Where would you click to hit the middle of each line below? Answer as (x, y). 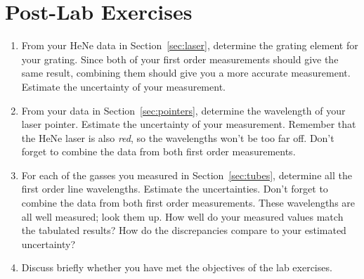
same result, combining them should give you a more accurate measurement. (186, 73)
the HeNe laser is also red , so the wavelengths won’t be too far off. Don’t (178, 137)
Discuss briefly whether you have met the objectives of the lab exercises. (177, 267)
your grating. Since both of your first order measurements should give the (180, 59)
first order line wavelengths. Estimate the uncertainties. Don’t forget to (175, 189)
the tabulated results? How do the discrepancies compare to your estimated (184, 230)
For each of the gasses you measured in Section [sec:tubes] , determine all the (187, 175)
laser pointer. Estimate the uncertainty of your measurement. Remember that (189, 124)
